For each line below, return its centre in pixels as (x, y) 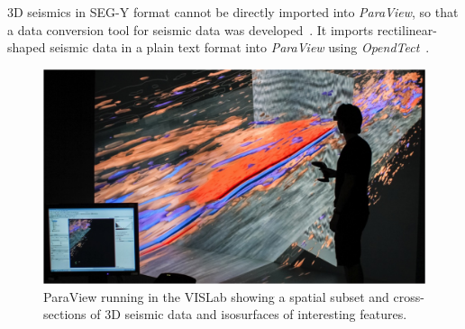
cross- (409, 296)
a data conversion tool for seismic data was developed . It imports (191, 29)
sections (65, 314)
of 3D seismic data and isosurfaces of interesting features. (249, 314)
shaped (27, 47)
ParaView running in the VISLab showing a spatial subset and (216, 296)
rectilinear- (407, 29)
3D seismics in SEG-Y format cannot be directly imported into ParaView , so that (233, 12)
